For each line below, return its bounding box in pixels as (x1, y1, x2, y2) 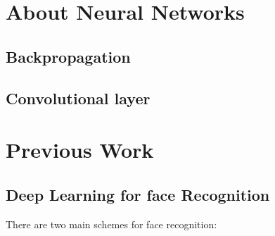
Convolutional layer (6, 87, 151, 108)
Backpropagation (6, 45, 131, 67)
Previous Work (6, 135, 154, 164)
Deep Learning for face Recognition (6, 183, 270, 205)
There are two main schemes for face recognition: (6, 216, 217, 231)
